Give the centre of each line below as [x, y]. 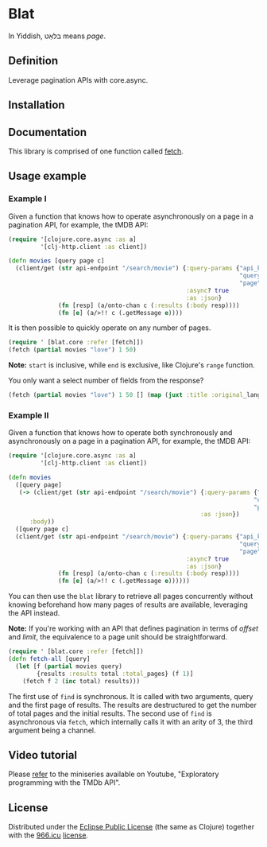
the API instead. [34, 613]
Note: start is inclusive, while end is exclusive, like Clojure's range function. [132, 365]
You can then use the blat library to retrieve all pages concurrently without [131, 596]
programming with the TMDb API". [64, 783]
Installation [37, 105]
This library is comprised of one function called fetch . [96, 151]
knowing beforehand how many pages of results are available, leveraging [128, 604]
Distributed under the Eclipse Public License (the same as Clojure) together [132, 827]
